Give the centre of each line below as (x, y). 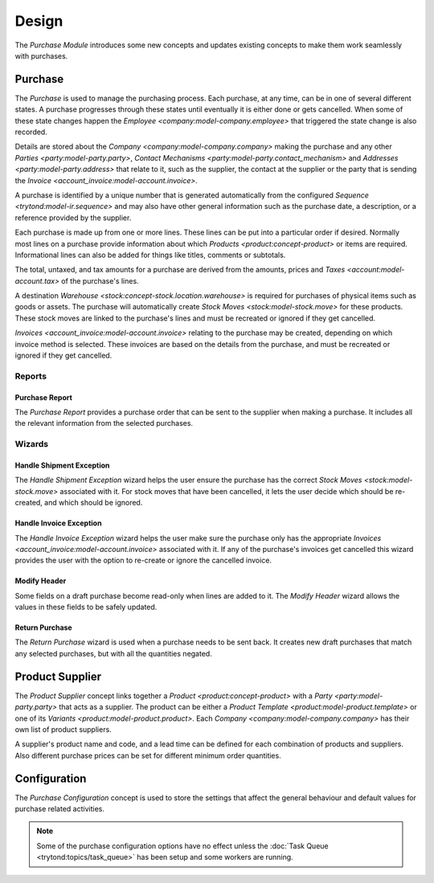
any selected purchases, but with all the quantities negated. (113, 653)
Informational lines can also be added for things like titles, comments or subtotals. (150, 255)
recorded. (31, 132)
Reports (31, 376)
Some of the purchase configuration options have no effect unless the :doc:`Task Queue (182, 846)
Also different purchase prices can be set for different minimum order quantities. (148, 755)
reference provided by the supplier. (73, 218)
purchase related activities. (59, 809)
